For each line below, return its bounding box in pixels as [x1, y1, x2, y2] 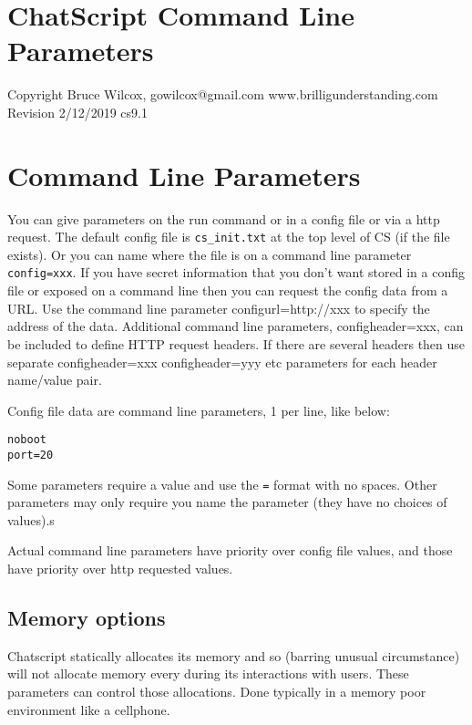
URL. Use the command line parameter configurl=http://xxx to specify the [7, 298, 430, 317]
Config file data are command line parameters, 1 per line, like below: [7, 400, 390, 419]
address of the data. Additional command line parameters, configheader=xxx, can [7, 316, 464, 336]
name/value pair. [7, 370, 102, 389]
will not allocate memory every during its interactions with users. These [7, 664, 409, 683]
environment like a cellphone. [7, 699, 170, 719]
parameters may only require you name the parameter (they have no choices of [7, 492, 447, 512]
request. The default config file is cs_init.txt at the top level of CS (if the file [7, 227, 450, 246]
